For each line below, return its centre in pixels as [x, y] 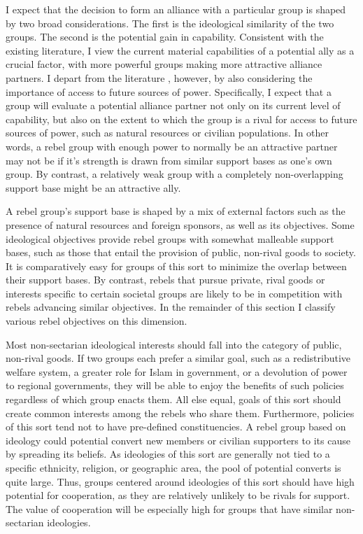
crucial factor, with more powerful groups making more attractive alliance [164, 64]
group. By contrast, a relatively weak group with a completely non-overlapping [175, 174]
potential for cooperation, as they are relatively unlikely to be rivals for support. [178, 495]
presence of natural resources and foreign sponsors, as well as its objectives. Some [180, 224]
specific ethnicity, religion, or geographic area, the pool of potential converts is [173, 468]
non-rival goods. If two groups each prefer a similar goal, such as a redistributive [178, 358]
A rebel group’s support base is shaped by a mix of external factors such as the [176, 211]
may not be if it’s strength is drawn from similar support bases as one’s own [169, 160]
